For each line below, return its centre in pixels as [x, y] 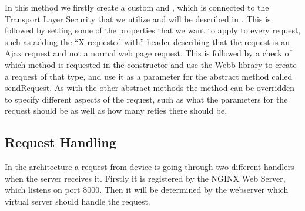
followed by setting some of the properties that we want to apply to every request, [153, 30]
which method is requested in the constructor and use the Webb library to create [151, 64]
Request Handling [61, 142]
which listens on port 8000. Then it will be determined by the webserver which [147, 190]
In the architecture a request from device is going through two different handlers [150, 167]
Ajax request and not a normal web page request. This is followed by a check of [148, 53]
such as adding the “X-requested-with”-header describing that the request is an [148, 41]
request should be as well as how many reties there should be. [116, 110]
